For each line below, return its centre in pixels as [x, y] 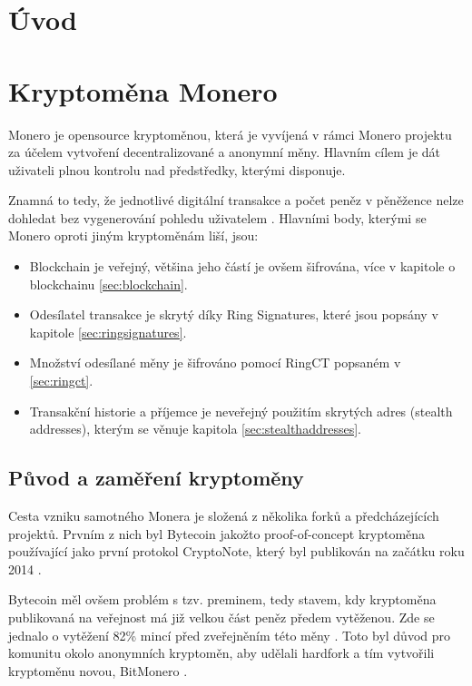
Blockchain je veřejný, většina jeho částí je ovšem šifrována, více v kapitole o [242, 266]
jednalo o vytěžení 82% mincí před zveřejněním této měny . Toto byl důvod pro [230, 635]
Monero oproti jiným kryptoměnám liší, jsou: [133, 235]
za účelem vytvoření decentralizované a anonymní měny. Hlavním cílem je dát [225, 152]
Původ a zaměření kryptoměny [156, 478]
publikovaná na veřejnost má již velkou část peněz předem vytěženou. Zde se [221, 617]
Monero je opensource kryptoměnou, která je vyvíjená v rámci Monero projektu [230, 134]
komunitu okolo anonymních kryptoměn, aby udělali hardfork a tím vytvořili [221, 653]
